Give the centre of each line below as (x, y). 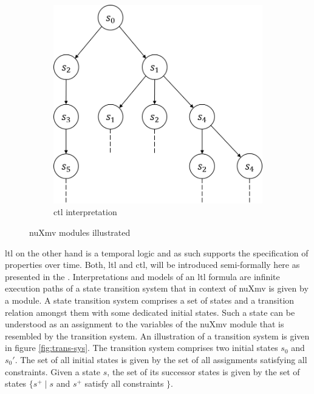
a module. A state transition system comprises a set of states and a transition (150, 300)
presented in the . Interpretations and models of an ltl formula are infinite (142, 276)
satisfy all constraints (124, 383)
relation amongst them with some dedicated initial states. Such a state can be (150, 312)
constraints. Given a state (53, 371)
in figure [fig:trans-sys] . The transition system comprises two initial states (142, 348)
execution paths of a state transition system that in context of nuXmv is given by (157, 288)
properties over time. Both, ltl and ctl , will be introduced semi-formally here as (152, 265)
